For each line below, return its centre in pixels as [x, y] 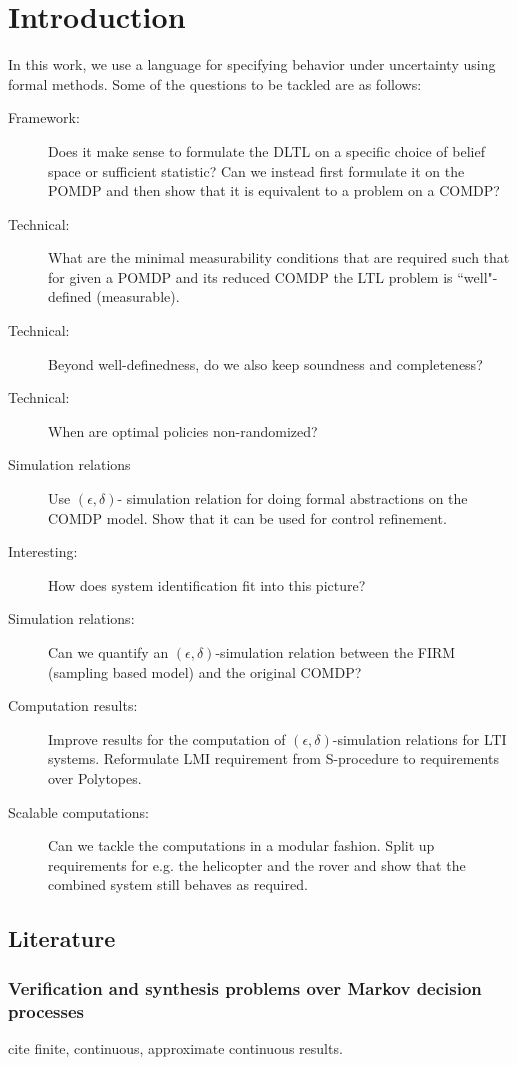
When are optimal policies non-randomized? [183, 430]
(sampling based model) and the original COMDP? [205, 671]
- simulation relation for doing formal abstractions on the [292, 498]
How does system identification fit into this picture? [207, 584]
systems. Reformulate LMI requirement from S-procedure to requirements [273, 758]
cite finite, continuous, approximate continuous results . [175, 1047]
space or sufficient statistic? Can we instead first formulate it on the [256, 170]
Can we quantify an [108, 652]
